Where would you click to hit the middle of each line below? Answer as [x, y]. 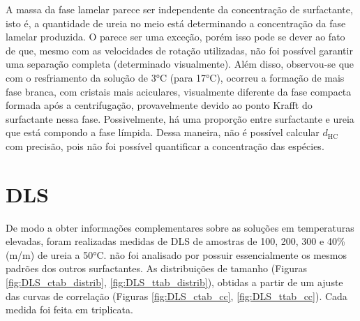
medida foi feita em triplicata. [69, 309]
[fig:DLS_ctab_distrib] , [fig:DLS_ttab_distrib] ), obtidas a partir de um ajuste [174, 282]
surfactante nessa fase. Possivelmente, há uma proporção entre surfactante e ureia [180, 118]
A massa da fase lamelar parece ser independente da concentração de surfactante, [179, 9]
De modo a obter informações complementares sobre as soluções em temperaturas [180, 227]
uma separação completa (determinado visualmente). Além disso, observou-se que [180, 64]
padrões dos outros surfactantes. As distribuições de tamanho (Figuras [156, 268]
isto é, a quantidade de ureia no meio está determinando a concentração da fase [176, 23]
